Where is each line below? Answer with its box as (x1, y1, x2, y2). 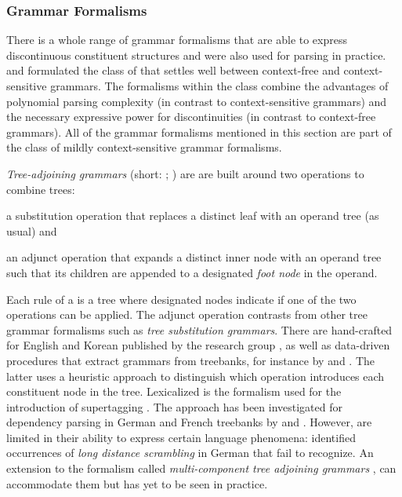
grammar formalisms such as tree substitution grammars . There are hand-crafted (6, 321, 393, 338)
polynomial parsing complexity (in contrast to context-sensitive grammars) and (6, 93, 387, 109)
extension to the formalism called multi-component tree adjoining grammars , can (6, 460, 397, 477)
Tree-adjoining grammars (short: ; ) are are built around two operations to (6, 165, 364, 181)
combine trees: (6, 181, 75, 197)
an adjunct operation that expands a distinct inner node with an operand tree (6, 249, 382, 265)
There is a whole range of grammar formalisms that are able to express (6, 31, 347, 48)
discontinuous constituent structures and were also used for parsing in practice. (6, 46, 386, 63)
